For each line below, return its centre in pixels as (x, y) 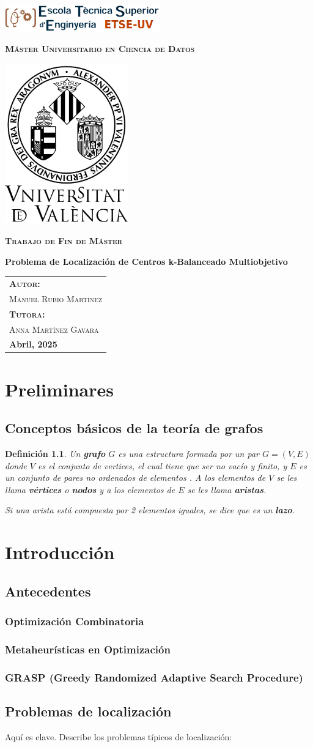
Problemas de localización (88, 711)
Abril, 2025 (33, 344)
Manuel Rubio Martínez (56, 298)
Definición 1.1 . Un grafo (55, 454)
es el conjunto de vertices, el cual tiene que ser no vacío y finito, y (162, 465)
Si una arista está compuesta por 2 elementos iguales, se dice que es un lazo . (150, 510)
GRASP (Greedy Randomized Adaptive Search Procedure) (154, 677)
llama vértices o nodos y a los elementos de (90, 489)
